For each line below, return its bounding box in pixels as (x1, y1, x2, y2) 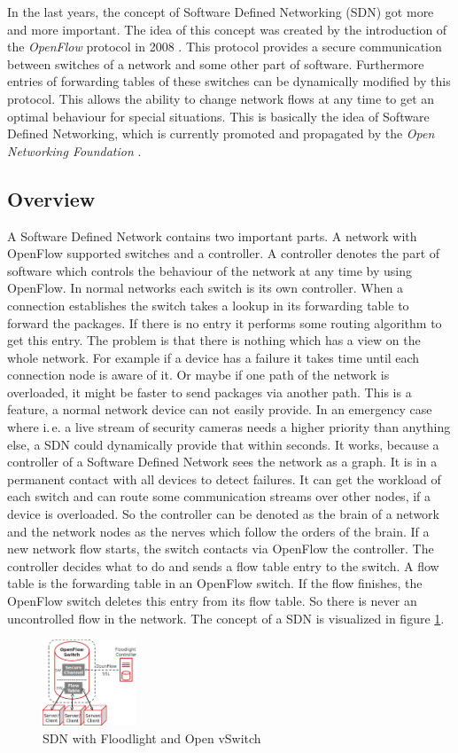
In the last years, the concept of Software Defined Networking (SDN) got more (7, 3, 434, 20)
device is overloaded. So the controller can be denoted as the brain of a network (7, 505, 439, 523)
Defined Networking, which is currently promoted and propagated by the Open (7, 124, 435, 143)
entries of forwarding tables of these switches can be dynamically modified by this (7, 72, 451, 90)
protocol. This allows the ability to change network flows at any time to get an (7, 89, 435, 107)
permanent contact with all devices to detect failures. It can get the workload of (7, 469, 441, 488)
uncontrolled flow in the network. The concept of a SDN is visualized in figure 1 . (7, 608, 445, 627)
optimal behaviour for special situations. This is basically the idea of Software (7, 106, 430, 125)
